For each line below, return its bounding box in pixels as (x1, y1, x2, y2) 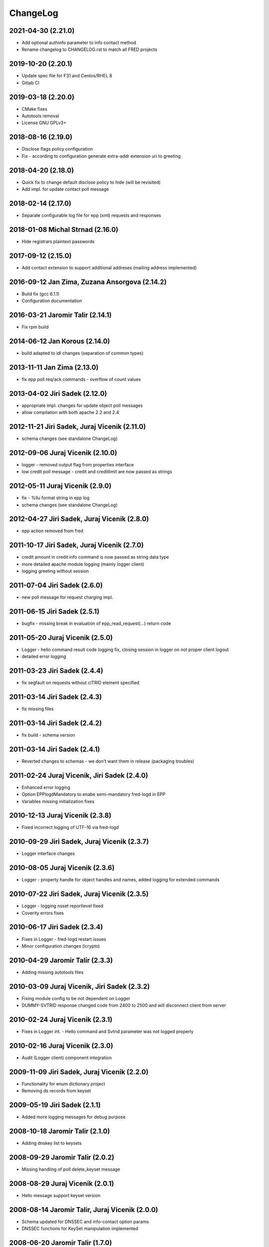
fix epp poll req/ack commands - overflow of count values (21, 376, 141, 382)
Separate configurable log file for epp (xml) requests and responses (21, 212, 161, 218)
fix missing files (21, 706, 54, 712)
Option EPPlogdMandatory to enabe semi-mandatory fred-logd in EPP (21, 791, 165, 798)
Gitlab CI (21, 80, 40, 86)
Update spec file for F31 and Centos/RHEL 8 (21, 73, 112, 79)
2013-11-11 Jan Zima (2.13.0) (9, 363, 99, 372)
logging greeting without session (21, 568, 89, 574)
